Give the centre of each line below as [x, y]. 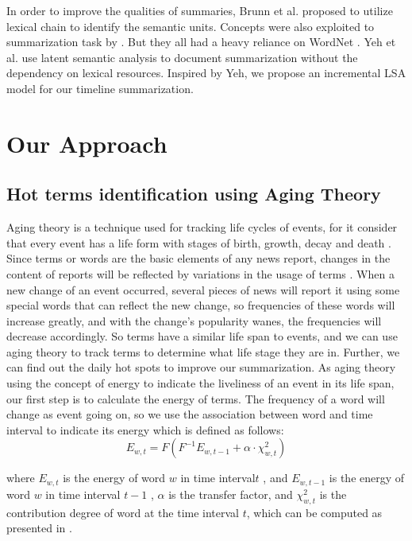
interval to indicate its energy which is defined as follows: [145, 429]
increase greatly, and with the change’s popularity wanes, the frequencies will [194, 320]
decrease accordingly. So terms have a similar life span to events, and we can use [202, 336]
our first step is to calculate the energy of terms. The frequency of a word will [196, 398]
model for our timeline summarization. [100, 88]
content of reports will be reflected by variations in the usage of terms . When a [200, 273]
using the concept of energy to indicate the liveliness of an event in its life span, [200, 383]
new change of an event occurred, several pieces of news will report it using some [203, 289]
